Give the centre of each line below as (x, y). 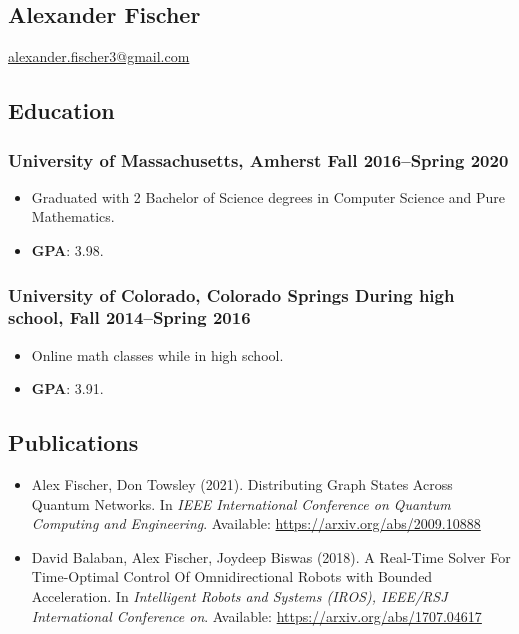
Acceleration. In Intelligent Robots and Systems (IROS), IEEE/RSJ (239, 596)
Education (61, 110)
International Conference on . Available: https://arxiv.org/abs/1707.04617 (256, 615)
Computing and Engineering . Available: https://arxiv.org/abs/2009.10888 (256, 523)
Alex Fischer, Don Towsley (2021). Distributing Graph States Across (242, 484)
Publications (73, 442)
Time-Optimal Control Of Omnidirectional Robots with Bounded (232, 576)
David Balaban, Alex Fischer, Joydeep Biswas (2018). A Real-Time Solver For (271, 556)
